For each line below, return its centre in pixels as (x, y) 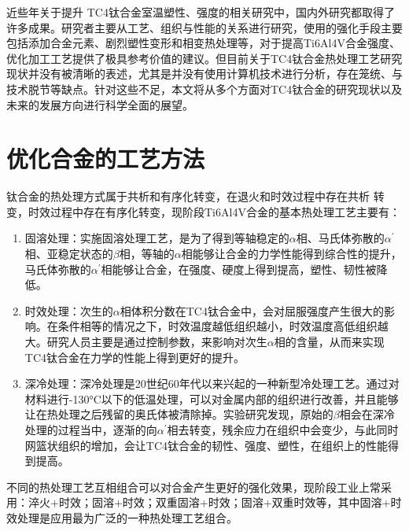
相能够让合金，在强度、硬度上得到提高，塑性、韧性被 (239, 269)
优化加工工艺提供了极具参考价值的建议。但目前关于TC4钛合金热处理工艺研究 (204, 58)
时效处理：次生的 (69, 310)
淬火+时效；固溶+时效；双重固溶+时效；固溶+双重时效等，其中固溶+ (209, 502)
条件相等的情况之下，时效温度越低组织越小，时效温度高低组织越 (223, 326)
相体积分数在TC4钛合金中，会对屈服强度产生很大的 (252, 310)
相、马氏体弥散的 (340, 238)
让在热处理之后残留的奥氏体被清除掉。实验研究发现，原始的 (179, 414)
